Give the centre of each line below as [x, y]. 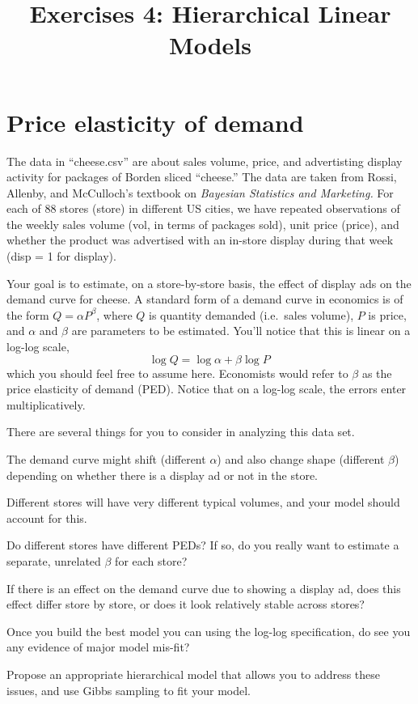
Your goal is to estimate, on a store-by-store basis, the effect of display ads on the [209, 283]
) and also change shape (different [301, 459]
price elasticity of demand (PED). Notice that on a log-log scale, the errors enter [207, 389]
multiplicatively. [46, 404]
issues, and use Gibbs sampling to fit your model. [129, 690]
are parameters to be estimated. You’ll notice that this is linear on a [241, 331]
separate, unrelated [54, 560]
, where [114, 314]
